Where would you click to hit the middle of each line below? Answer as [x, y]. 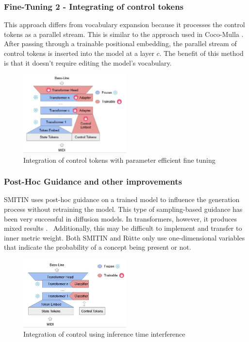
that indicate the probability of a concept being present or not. [98, 247]
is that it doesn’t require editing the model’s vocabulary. [88, 62]
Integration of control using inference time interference [104, 334]
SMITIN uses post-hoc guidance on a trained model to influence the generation [122, 199]
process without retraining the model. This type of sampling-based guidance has [123, 209]
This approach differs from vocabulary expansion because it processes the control [124, 25]
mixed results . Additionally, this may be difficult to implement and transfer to [123, 228]
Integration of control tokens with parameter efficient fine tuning [119, 160]
